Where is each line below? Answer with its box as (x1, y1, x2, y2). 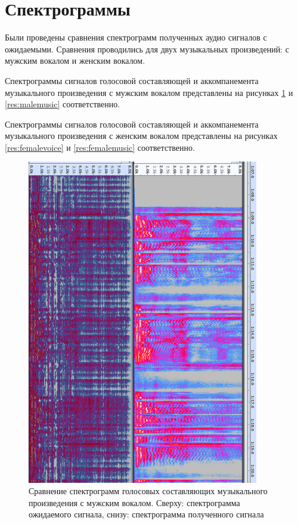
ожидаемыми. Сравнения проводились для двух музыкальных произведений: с (5, 42, 289, 55)
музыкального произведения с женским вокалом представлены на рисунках (5, 129, 278, 142)
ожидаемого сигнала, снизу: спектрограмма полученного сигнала (29, 508, 264, 520)
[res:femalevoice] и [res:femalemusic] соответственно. (5, 141, 195, 153)
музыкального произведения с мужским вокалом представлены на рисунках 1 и (5, 86, 293, 98)
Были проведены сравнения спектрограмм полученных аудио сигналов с (5, 31, 267, 44)
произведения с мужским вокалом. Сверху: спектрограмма (29, 496, 240, 509)
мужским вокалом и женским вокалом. (5, 54, 145, 67)
